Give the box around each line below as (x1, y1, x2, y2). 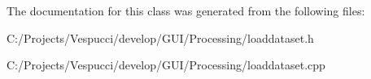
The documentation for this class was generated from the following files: (7, 2, 365, 19)
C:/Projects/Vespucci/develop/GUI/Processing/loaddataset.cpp (7, 56, 325, 73)
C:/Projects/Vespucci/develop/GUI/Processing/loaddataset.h (7, 29, 314, 46)
